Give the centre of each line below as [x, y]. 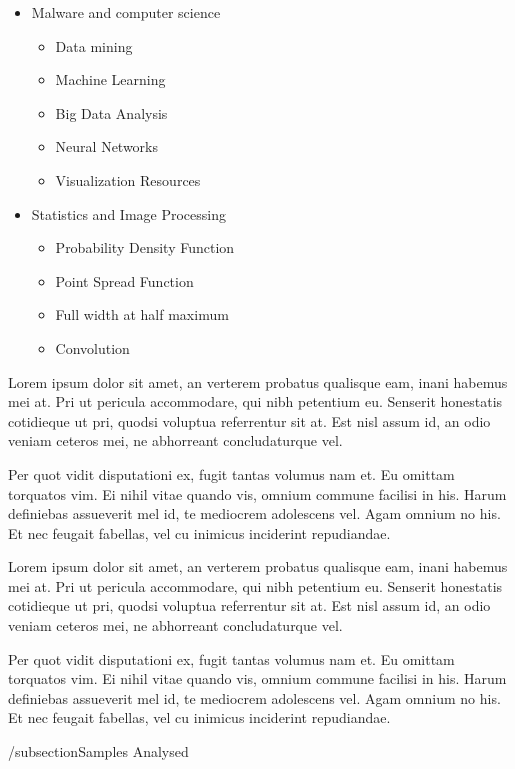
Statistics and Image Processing [128, 213]
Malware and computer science [126, 12]
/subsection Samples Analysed [98, 751]
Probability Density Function [145, 247]
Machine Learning [110, 79]
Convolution [92, 347]
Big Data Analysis [111, 112]
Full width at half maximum [142, 314]
